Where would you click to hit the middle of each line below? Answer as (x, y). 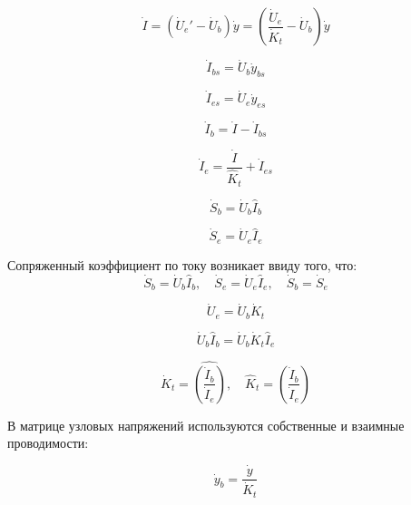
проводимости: (48, 443)
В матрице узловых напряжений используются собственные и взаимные (206, 425)
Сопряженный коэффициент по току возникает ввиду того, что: (182, 264)
